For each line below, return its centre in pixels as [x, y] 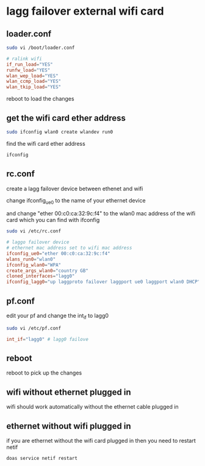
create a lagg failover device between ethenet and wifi [75, 188]
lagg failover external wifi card [85, 11]
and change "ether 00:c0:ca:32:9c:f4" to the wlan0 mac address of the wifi [101, 213]
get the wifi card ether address [66, 118]
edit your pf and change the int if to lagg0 [57, 316]
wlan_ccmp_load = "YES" [34, 81]
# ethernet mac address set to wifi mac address [69, 248]
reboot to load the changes [40, 99]
